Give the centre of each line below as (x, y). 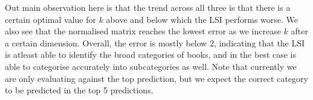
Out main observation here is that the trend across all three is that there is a (148, 7)
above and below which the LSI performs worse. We (202, 19)
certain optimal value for (50, 19)
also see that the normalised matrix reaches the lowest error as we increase (143, 31)
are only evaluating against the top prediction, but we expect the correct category (156, 78)
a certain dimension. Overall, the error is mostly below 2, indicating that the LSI (155, 42)
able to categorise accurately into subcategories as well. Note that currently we (151, 66)
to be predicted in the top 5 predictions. (79, 90)
